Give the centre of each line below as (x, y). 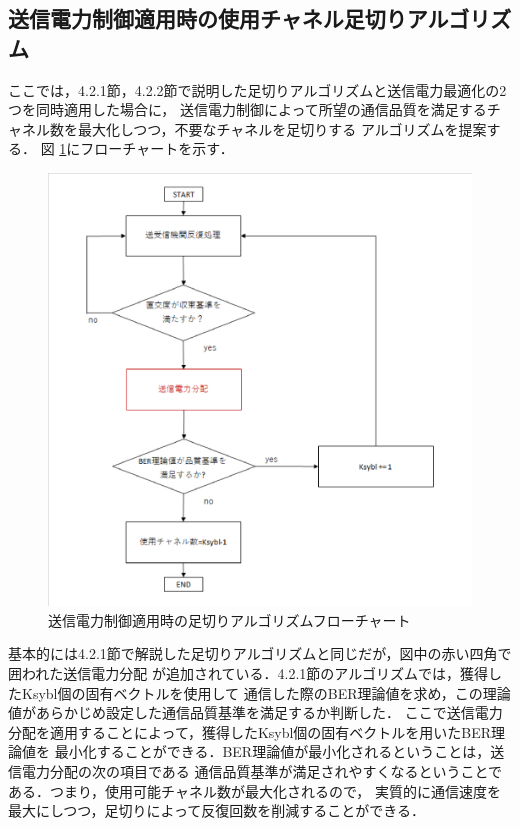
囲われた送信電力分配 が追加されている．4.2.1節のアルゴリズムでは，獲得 (248, 673)
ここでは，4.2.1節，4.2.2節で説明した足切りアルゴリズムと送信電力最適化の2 (257, 89)
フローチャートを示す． (157, 148)
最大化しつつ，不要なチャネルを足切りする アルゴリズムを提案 (282, 128)
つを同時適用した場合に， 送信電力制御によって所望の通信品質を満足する (247, 109)
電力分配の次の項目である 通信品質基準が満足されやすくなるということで (262, 771)
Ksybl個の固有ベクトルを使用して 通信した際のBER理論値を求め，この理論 (266, 692)
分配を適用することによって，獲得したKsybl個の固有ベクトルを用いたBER (250, 731)
